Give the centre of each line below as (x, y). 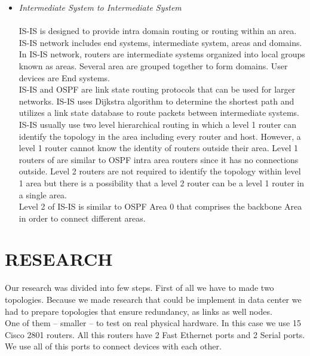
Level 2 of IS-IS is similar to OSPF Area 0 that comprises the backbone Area (160, 206)
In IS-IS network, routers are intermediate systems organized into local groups (162, 54)
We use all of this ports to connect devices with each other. (113, 346)
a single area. (43, 194)
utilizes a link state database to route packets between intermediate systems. (159, 113)
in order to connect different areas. (82, 218)
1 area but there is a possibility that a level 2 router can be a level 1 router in (162, 182)
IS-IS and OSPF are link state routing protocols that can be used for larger (157, 89)
